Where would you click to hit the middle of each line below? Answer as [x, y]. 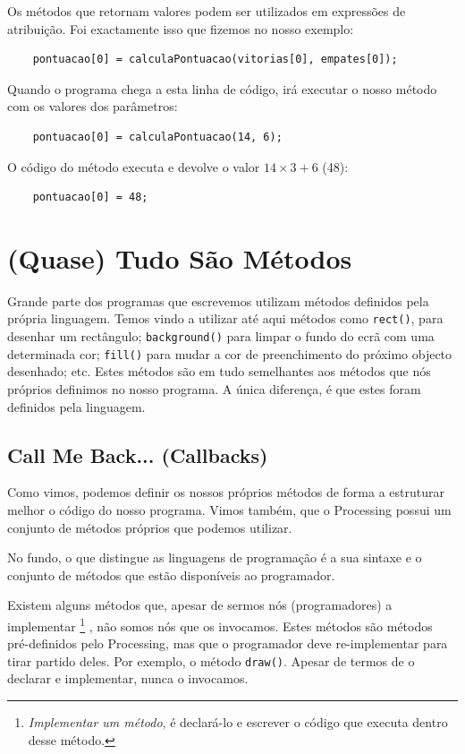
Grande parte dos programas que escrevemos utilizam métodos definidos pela [218, 300]
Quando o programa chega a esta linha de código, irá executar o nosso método [222, 88]
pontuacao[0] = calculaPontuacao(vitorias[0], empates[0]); [215, 60]
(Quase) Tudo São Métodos [180, 257]
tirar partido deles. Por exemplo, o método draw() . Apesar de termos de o [211, 660]
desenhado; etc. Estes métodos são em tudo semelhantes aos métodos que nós [219, 371]
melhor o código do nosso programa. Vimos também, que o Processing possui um [229, 510]
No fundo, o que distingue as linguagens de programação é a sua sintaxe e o [215, 557]
